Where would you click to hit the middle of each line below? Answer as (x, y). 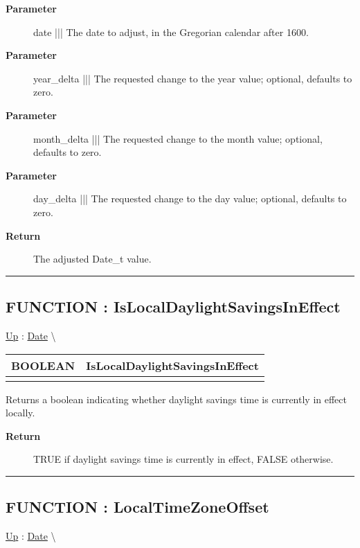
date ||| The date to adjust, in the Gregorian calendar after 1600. (171, 32)
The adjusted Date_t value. (92, 259)
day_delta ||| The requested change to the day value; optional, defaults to (190, 198)
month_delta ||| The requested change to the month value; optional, (178, 138)
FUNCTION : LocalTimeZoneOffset (137, 507)
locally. (20, 413)
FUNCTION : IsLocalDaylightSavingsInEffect (173, 307)
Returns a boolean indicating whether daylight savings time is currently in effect (176, 399)
